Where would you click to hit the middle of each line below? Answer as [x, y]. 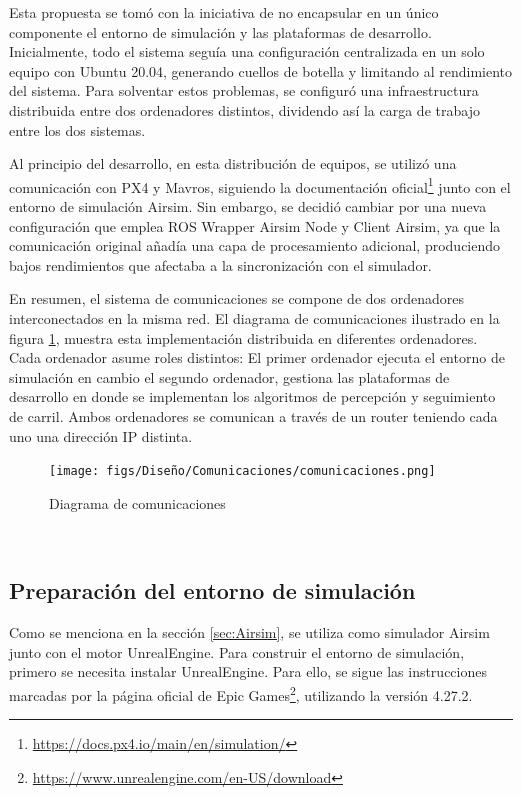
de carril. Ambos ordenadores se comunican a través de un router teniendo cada [253, 415]
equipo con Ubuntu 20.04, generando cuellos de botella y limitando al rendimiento [261, 70]
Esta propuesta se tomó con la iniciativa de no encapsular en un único [224, 12]
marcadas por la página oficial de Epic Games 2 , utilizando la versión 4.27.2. [241, 693]
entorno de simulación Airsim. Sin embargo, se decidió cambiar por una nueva [248, 206]
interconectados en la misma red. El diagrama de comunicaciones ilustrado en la [254, 317]
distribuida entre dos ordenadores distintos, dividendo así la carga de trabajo [244, 109]
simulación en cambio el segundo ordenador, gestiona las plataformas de [229, 376]
